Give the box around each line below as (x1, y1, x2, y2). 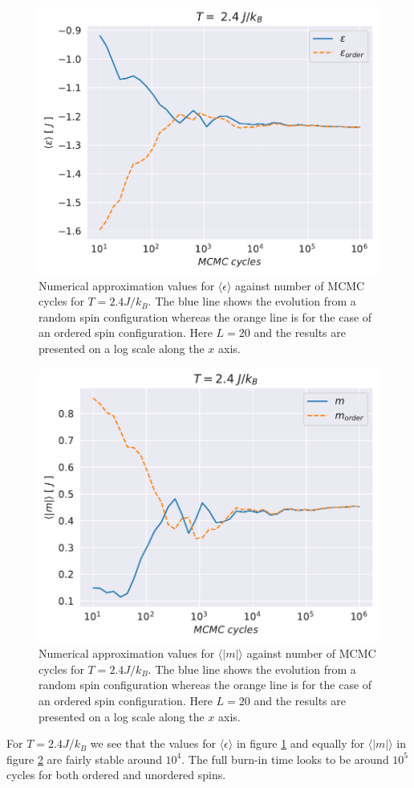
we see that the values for (90, 735, 216, 752)
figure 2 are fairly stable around (6, 750, 162, 767)
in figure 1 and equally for (236, 735, 365, 752)
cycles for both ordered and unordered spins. (6, 766, 226, 783)
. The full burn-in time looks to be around (181, 750, 389, 767)
